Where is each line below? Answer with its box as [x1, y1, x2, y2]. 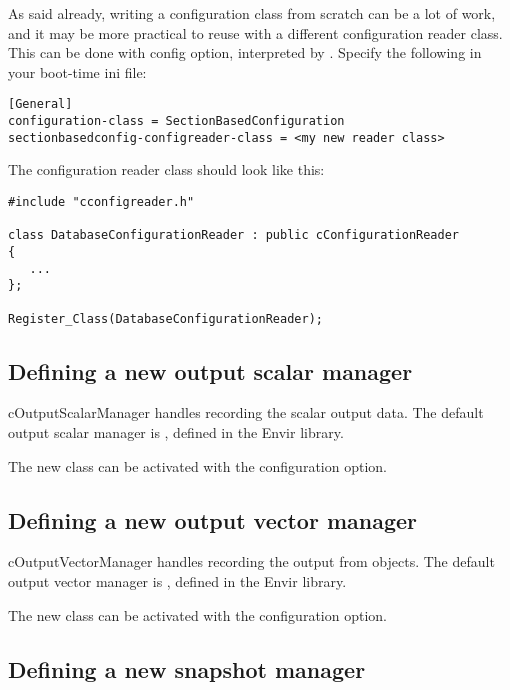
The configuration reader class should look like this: [8, 159, 325, 180]
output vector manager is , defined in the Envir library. [8, 570, 347, 591]
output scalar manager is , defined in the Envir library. [8, 421, 344, 442]
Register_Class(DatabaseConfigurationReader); [8, 311, 323, 326]
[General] [8, 97, 73, 112]
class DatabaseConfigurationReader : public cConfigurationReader [8, 228, 460, 243]
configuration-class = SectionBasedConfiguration [8, 114, 345, 129]
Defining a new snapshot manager [8, 653, 366, 684]
